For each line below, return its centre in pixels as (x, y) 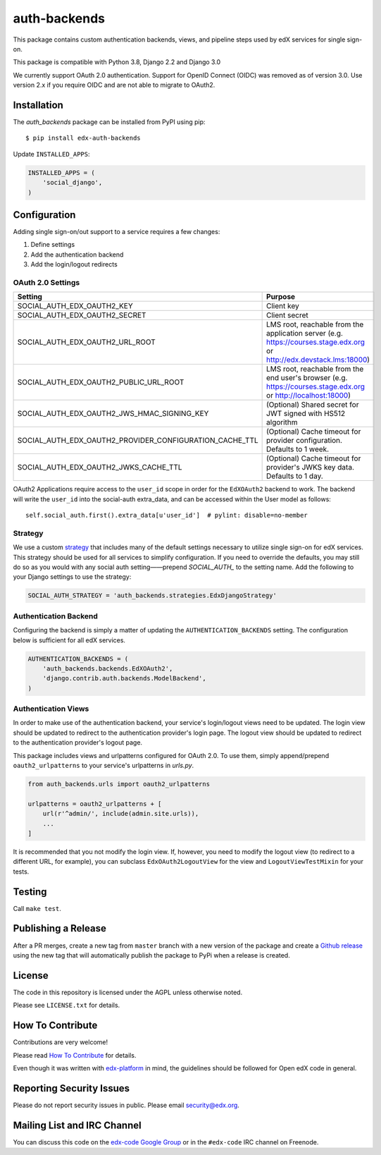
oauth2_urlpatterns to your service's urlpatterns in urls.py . (104, 766)
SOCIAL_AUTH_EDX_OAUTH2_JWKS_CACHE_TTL (100, 468)
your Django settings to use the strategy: (72, 577)
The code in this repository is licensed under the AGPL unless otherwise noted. (128, 992)
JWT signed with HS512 (306, 414)
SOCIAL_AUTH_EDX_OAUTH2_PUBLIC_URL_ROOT (101, 382)
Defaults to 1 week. (298, 449)
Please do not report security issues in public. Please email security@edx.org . (126, 1105)
